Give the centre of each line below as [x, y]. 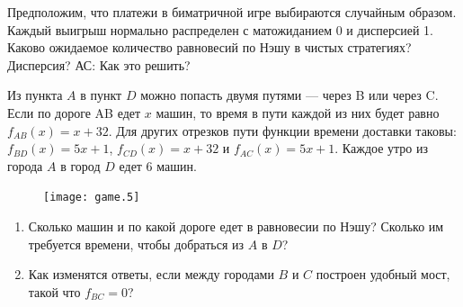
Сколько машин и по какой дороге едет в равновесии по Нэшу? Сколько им [236, 226]
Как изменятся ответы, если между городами [151, 274]
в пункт [101, 95]
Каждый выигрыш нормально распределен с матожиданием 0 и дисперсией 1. [220, 29]
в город [80, 165]
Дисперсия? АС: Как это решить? [99, 64]
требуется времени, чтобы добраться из [136, 244]
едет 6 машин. [158, 165]
